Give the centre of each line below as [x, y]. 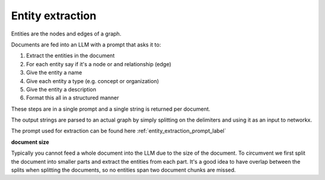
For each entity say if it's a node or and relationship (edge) [99, 64]
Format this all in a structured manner [73, 98]
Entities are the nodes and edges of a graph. [66, 34]
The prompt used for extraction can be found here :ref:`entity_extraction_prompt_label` [119, 131]
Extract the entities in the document [70, 56]
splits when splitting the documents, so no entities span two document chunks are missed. [123, 170]
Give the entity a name [54, 73]
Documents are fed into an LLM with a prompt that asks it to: [86, 45]
